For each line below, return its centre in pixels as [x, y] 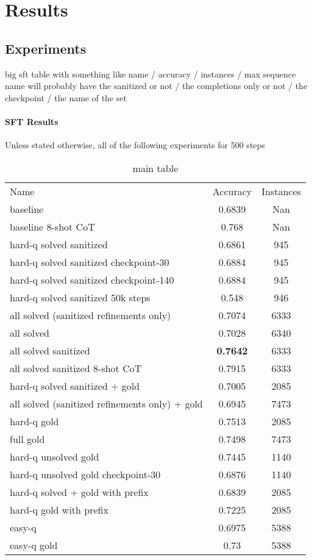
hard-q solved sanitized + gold [75, 386]
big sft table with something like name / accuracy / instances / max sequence [151, 74]
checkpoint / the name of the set [66, 97]
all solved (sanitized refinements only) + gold [106, 403]
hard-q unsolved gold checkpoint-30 [85, 474]
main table [155, 168]
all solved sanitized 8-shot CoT [76, 368]
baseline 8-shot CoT [52, 226]
